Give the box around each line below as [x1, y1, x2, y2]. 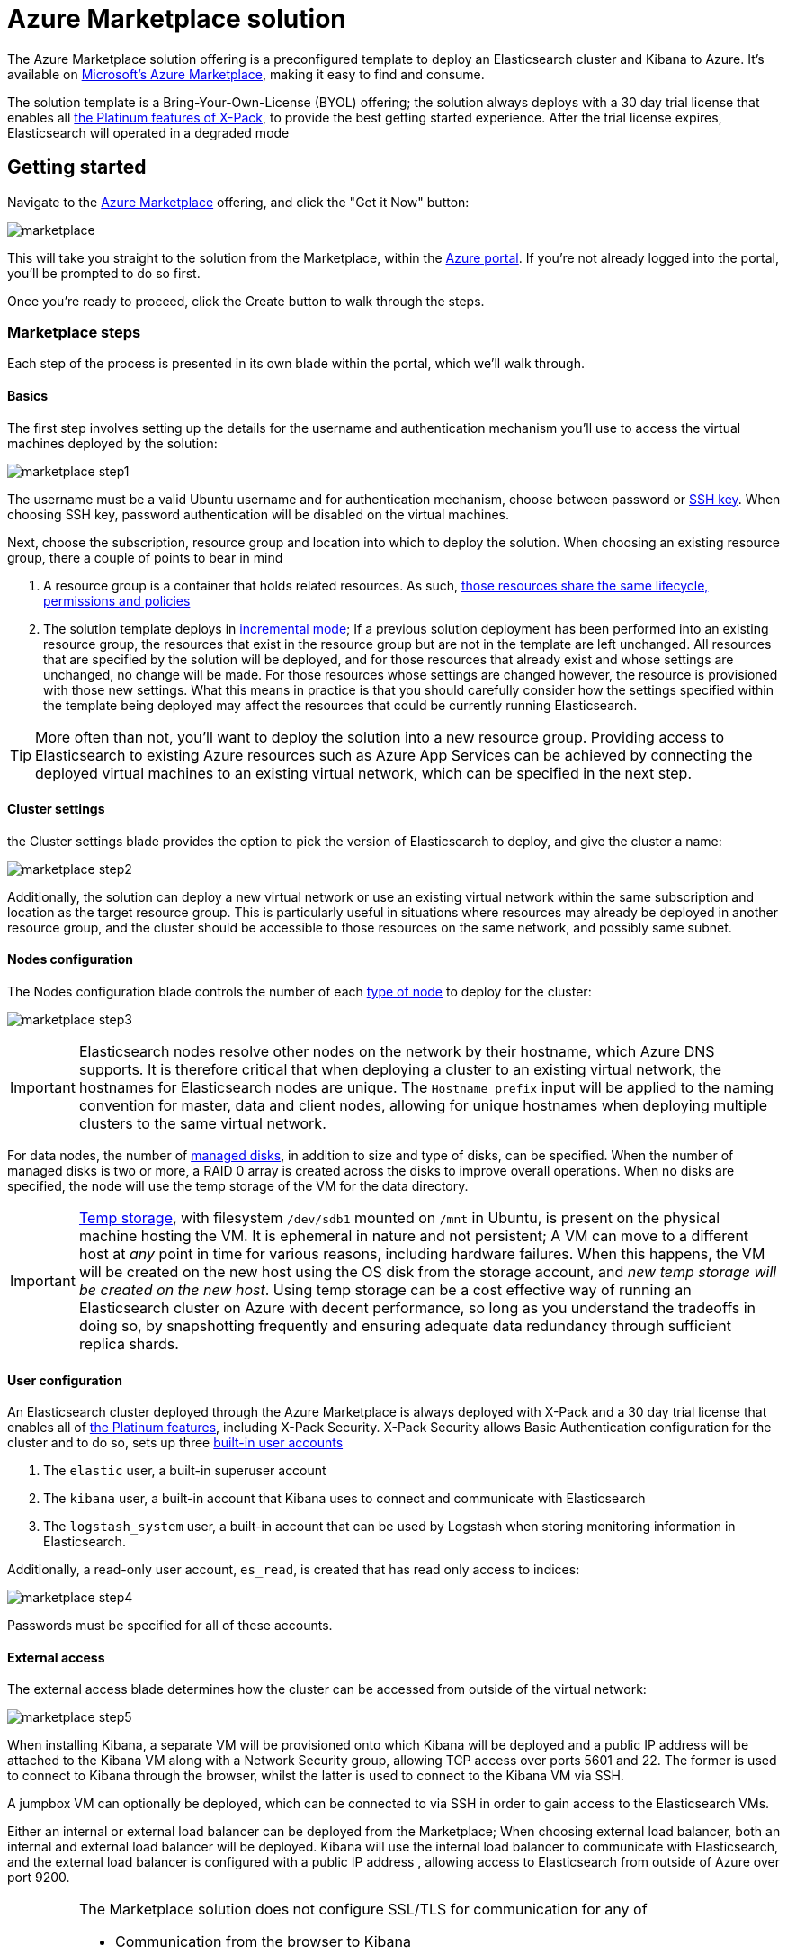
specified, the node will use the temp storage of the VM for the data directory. [7, 1178, 469, 1194]
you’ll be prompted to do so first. [7, 265, 201, 281]
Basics [7, 387, 49, 403]
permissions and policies [43, 592, 191, 608]
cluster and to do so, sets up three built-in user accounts [7, 1435, 344, 1451]
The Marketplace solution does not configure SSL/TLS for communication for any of [78, 1900, 648, 1919]
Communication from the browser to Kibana [114, 1932, 411, 1951]
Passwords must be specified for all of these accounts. [7, 1617, 333, 1634]
